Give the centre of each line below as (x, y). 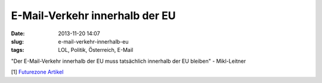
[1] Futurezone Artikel (37, 72)
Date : (18, 33)
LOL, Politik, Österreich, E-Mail (96, 50)
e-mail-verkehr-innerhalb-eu (93, 41)
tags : (18, 50)
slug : (17, 41)
